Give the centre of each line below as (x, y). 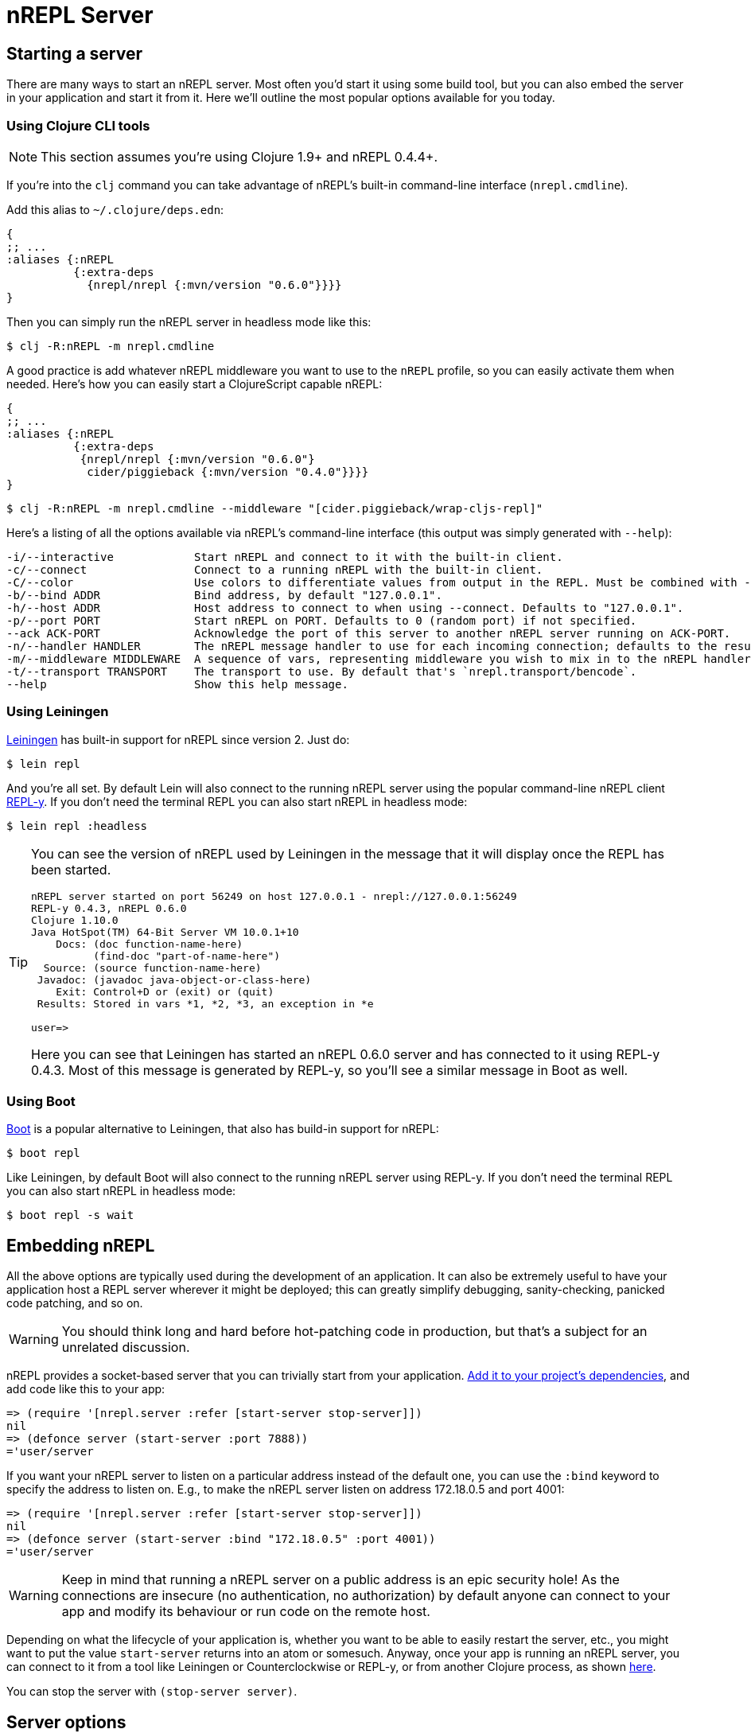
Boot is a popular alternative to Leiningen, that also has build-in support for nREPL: (223, 1129)
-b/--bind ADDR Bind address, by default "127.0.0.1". (224, 595)
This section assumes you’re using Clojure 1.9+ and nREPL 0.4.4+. (239, 156)
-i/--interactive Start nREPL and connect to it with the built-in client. (285, 557)
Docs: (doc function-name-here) (150, 944)
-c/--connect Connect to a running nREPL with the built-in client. (275, 569)
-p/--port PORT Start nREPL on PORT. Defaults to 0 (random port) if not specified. (322, 620)
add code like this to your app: (86, 1389)
